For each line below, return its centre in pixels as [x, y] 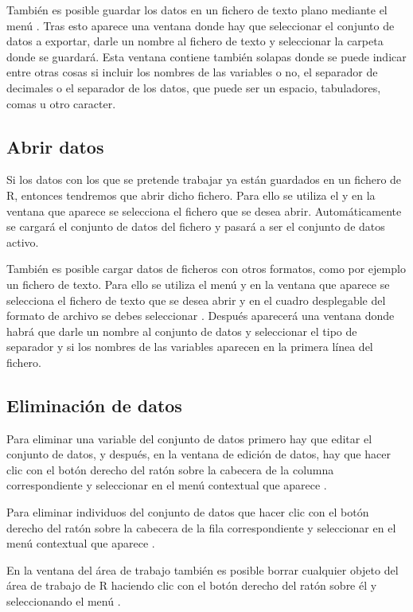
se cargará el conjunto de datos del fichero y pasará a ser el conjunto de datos [196, 226]
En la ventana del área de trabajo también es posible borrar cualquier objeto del [203, 569]
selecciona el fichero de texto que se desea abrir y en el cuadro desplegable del [196, 300]
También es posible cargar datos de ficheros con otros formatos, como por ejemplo [206, 269]
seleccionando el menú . [64, 601]
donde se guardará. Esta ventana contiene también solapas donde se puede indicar [206, 56]
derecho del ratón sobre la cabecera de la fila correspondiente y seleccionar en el [201, 527]
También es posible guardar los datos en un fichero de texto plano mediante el [197, 10]
